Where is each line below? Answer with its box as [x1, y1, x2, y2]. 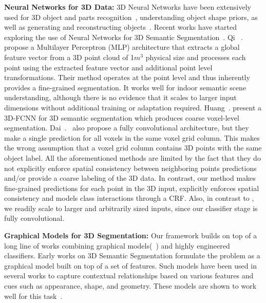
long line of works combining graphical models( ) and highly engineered [4, 240, 230, 251]
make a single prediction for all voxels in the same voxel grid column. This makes [4, 132, 260, 143]
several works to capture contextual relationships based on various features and [4, 270, 254, 281]
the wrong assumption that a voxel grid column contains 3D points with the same [4, 142, 262, 153]
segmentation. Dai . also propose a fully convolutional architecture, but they [4, 122, 249, 133]
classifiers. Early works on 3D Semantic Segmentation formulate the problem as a [4, 250, 260, 261]
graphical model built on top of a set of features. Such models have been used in [4, 260, 257, 271]
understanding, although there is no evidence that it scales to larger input [4, 92, 237, 103]
